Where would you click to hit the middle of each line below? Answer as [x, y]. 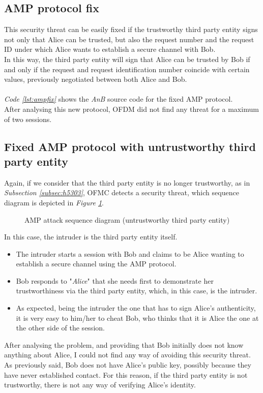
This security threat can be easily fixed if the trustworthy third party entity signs [131, 29]
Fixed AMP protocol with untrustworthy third [130, 146]
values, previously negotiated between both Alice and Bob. [96, 79]
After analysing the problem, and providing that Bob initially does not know [124, 344]
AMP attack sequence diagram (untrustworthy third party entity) [127, 219]
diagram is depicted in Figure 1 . [54, 202]
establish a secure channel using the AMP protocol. [96, 264]
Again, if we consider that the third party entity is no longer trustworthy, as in [127, 182]
